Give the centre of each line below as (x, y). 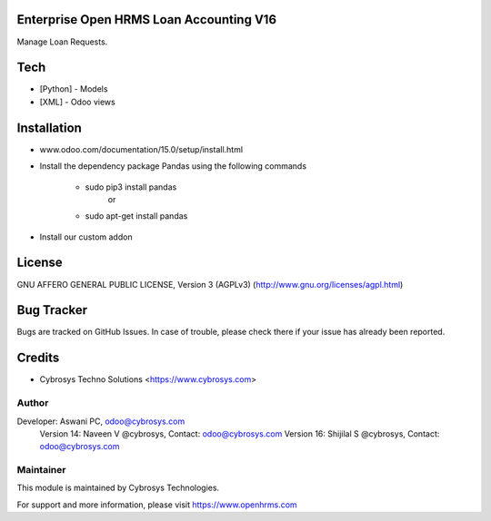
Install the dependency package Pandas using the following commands (173, 166)
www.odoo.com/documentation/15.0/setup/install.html (141, 149)
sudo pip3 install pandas (131, 187)
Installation (49, 128)
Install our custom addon (86, 237)
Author (33, 403)
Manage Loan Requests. (62, 42)
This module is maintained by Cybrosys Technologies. (118, 488)
